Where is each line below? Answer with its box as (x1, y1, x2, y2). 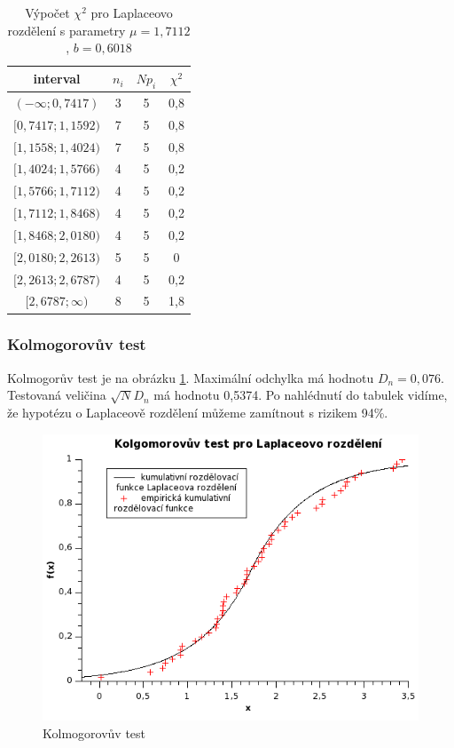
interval (33, 69, 81, 88)
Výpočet (25, 4, 70, 21)
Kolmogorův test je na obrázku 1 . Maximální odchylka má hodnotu (7, 368, 374, 386)
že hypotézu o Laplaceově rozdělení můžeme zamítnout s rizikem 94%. (7, 402, 388, 421)
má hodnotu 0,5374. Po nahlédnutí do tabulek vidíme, (153, 386, 448, 404)
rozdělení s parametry (7, 20, 126, 39)
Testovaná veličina (7, 386, 106, 404)
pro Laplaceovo (90, 4, 173, 21)
